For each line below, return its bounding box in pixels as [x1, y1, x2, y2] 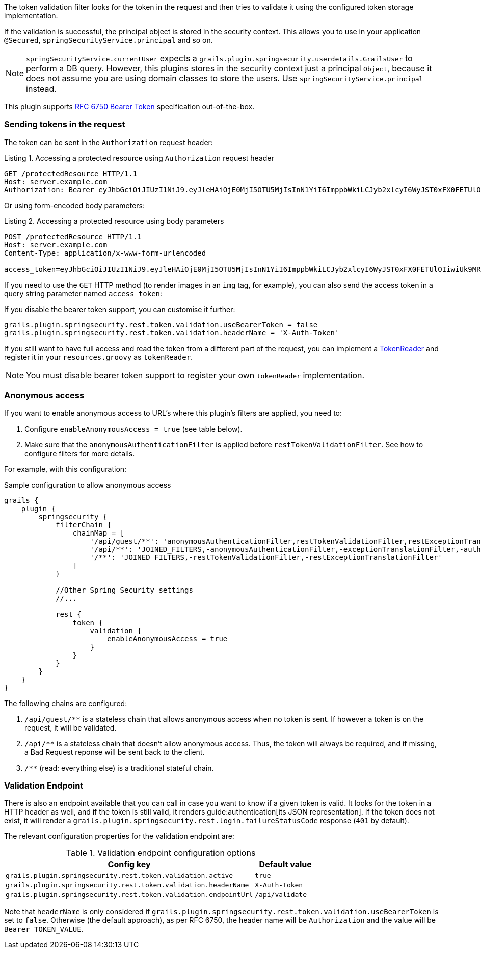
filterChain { [56, 520, 112, 529]
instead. [26, 83, 57, 94]
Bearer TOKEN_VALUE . [4, 924, 84, 934]
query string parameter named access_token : [4, 289, 163, 298]
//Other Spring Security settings [56, 585, 193, 594]
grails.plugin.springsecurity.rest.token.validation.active [6, 872, 233, 880]
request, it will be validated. [24, 723, 117, 732]
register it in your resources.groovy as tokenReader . [4, 352, 193, 361]
